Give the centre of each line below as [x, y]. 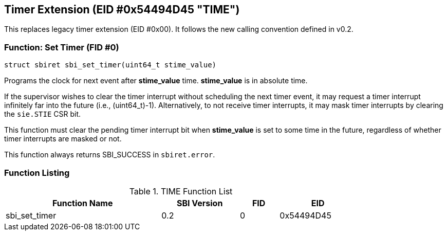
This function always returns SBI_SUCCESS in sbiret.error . [110, 155]
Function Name [82, 203]
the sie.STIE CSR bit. [43, 114]
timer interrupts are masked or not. [63, 139]
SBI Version [200, 203]
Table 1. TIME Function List [181, 191]
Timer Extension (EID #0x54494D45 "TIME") [122, 10]
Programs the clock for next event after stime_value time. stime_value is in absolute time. [156, 81]
